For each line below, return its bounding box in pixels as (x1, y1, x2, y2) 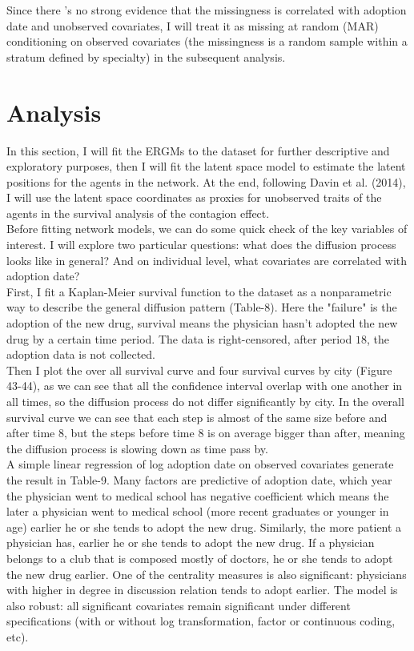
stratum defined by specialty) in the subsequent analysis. (6, 48, 286, 65)
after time (6, 424, 55, 441)
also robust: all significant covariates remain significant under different (6, 597, 351, 613)
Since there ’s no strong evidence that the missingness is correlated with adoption (6, 2, 407, 18)
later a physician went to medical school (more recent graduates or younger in (6, 503, 389, 520)
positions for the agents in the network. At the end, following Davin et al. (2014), (6, 173, 406, 190)
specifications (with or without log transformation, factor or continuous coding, (6, 613, 396, 629)
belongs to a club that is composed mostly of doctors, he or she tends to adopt (6, 549, 393, 566)
